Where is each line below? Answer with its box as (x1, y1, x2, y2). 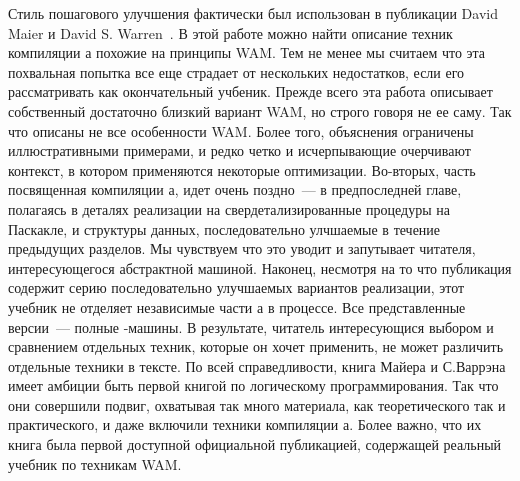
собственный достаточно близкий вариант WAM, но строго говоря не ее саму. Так (8, 100, 512, 121)
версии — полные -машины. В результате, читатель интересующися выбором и (8, 316, 494, 337)
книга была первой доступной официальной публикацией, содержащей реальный (8, 434, 502, 455)
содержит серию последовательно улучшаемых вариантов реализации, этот (8, 277, 465, 298)
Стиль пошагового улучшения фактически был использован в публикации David (8, 3, 498, 23)
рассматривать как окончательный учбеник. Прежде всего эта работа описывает (8, 81, 493, 102)
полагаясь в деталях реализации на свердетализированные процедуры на (8, 198, 450, 219)
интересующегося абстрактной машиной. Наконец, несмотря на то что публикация (8, 257, 512, 278)
